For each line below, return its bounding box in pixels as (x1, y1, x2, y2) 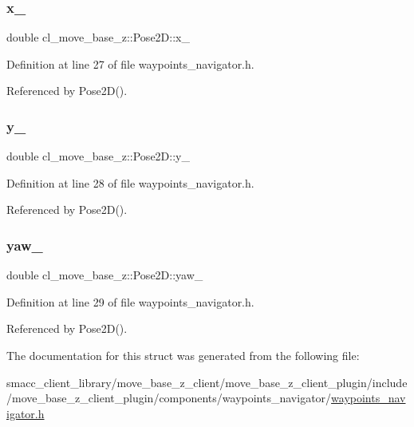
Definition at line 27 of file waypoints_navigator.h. (6, 55, 254, 72)
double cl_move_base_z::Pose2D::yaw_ (6, 267, 203, 283)
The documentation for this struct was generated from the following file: (6, 347, 360, 363)
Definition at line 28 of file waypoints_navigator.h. (6, 174, 254, 191)
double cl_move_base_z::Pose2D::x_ (6, 29, 190, 45)
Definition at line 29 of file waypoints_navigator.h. (6, 293, 254, 310)
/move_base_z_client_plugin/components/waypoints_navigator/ (6, 389, 332, 406)
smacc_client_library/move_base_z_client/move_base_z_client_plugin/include (6, 374, 408, 390)
